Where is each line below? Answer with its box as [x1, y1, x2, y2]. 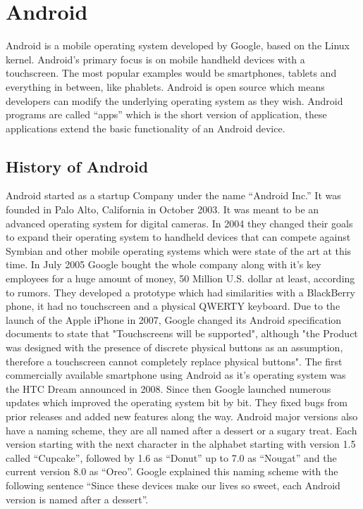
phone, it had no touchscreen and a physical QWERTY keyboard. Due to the [6, 299, 340, 313]
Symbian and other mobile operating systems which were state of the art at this [6, 243, 352, 258]
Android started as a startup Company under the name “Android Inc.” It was [6, 188, 341, 203]
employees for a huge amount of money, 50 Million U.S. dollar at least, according [6, 271, 355, 286]
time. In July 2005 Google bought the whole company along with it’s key [6, 257, 321, 272]
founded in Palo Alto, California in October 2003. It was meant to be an [6, 202, 319, 217]
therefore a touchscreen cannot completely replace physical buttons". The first [6, 353, 343, 368]
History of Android [6, 155, 149, 177]
